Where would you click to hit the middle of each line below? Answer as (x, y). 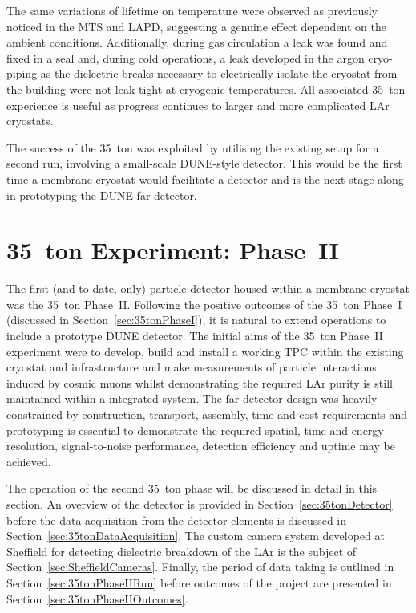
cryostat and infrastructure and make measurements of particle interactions (192, 367)
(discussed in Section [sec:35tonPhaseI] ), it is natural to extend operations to (196, 320)
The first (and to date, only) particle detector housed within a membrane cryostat (208, 288)
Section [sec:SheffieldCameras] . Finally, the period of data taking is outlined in (200, 567)
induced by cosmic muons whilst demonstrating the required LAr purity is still (200, 382)
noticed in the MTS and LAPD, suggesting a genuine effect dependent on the (197, 26)
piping (22, 73)
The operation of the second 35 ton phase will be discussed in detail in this (192, 488)
